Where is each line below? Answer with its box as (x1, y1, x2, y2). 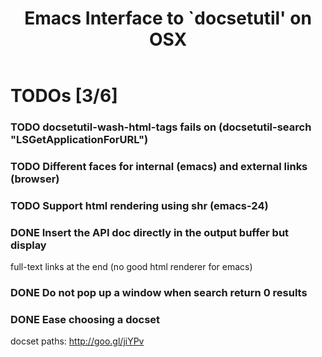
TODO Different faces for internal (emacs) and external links (10, 160, 308, 174)
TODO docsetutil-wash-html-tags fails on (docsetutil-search (10, 120, 312, 134)
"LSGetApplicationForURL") (10, 133, 149, 147)
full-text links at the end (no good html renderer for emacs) (10, 261, 253, 273)
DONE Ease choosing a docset (10, 313, 161, 327)
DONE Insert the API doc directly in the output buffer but (10, 225, 290, 239)
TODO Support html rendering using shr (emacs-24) (10, 198, 269, 212)
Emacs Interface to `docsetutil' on (24, 7, 312, 30)
